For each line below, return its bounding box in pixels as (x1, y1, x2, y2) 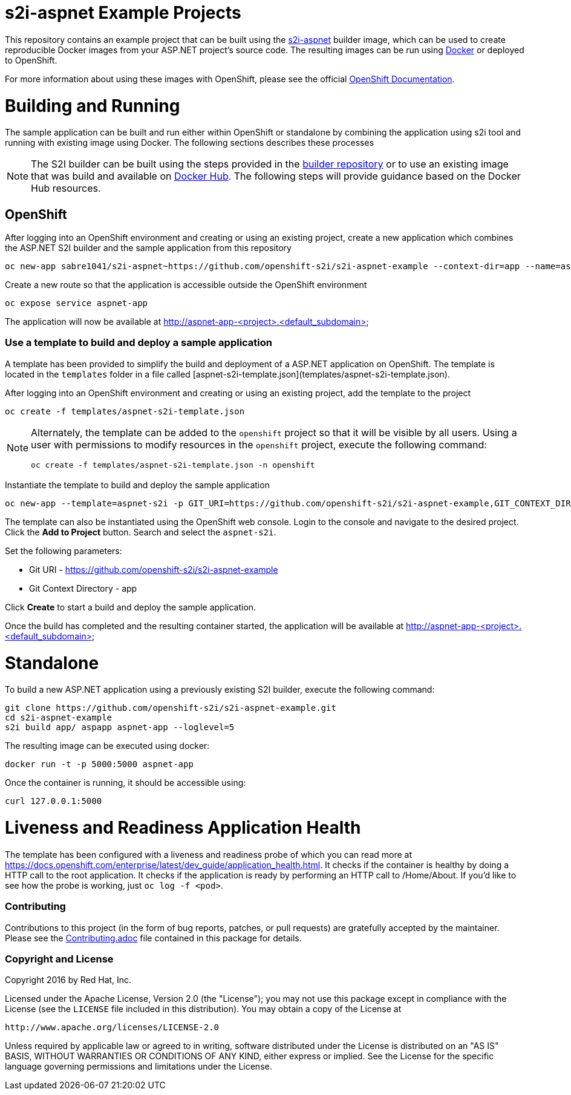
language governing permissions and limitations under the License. (5, 1061, 272, 1072)
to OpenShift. (5, 54, 57, 65)
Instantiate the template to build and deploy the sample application (5, 479, 270, 490)
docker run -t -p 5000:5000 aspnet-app (5, 759, 194, 770)
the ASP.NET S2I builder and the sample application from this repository (5, 243, 292, 253)
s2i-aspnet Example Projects (5, 2, 241, 23)
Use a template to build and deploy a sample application (5, 336, 272, 349)
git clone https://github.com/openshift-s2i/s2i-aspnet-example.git (5, 703, 336, 713)
